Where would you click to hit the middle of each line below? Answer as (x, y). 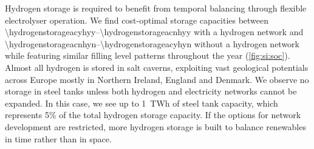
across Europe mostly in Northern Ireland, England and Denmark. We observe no (157, 79)
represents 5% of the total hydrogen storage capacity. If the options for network (153, 115)
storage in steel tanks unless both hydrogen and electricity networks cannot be (151, 91)
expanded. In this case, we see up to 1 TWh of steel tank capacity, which (142, 103)
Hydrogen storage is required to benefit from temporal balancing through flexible (156, 8)
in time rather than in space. (58, 138)
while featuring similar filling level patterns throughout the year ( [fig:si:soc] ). (148, 55)
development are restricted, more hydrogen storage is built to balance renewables (155, 126)
